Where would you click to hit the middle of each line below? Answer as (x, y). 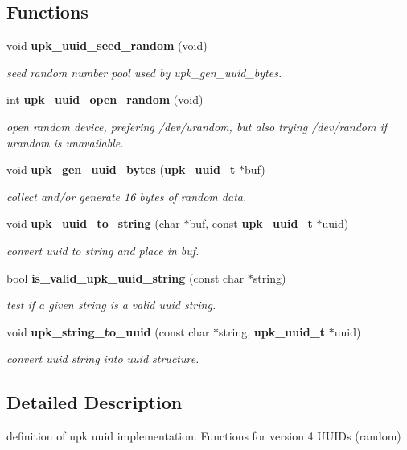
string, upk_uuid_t (272, 331)
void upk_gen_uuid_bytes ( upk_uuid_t (121, 169)
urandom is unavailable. (65, 142)
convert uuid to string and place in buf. (103, 250)
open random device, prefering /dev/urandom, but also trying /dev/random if (197, 126)
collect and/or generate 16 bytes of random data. (127, 196)
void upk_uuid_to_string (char (93, 223)
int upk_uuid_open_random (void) (105, 99)
